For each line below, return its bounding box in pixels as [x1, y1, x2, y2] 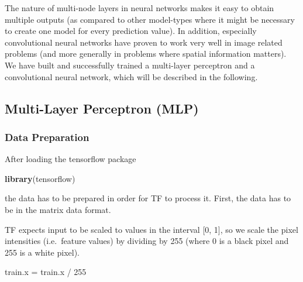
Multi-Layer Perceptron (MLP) [5, 99, 199, 117]
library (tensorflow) [5, 172, 75, 184]
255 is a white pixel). [5, 246, 80, 258]
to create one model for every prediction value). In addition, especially [5, 25, 257, 37]
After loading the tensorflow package [5, 153, 136, 165]
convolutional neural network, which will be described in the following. [5, 70, 258, 82]
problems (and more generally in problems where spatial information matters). [5, 47, 287, 60]
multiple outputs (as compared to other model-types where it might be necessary [5, 13, 295, 25]
